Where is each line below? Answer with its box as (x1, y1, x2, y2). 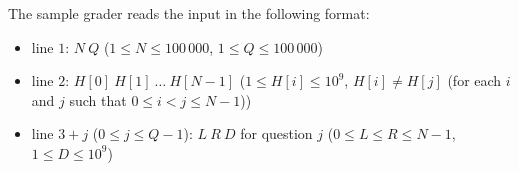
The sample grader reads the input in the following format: (8, 3, 370, 23)
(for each (447, 70, 502, 91)
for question (240, 123, 313, 144)
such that (69, 89, 127, 110)
